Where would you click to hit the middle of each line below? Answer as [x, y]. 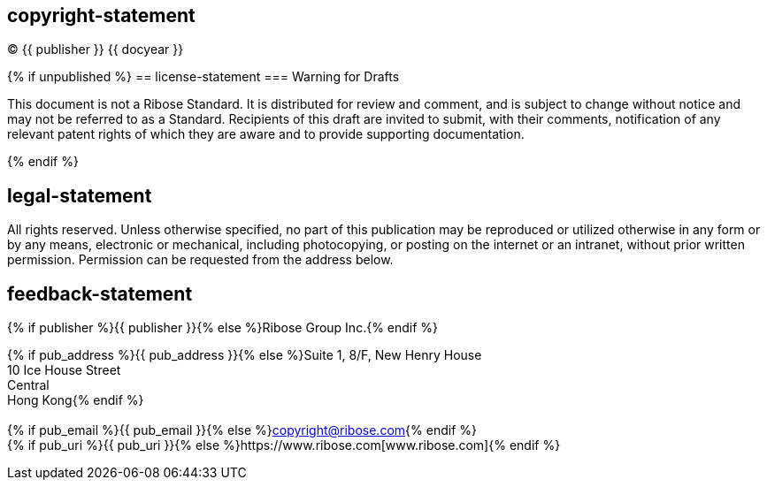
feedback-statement [100, 293]
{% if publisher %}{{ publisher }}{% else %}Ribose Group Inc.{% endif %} [223, 328]
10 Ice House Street [64, 370]
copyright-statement [101, 15]
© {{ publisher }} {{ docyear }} [96, 49]
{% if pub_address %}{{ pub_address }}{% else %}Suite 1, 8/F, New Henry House [245, 355]
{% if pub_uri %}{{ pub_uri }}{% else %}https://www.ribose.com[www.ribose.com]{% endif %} [284, 445]
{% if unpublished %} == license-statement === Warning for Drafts [203, 77]
